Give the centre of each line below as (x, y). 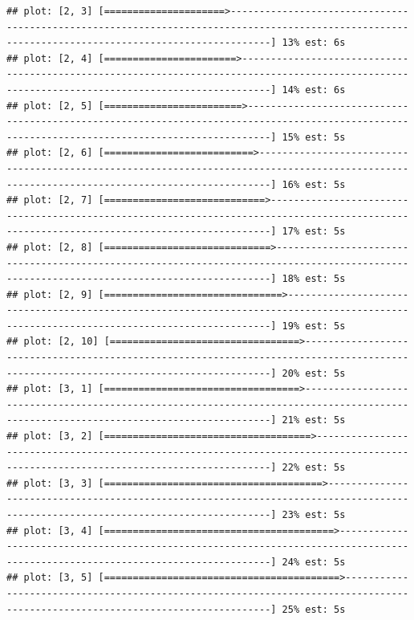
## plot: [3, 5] (50, 578)
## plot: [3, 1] (50, 389)
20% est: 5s (314, 373)
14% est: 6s (314, 90)
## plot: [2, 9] (50, 294)
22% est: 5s (314, 468)
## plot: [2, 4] (50, 58)
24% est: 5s (314, 562)
